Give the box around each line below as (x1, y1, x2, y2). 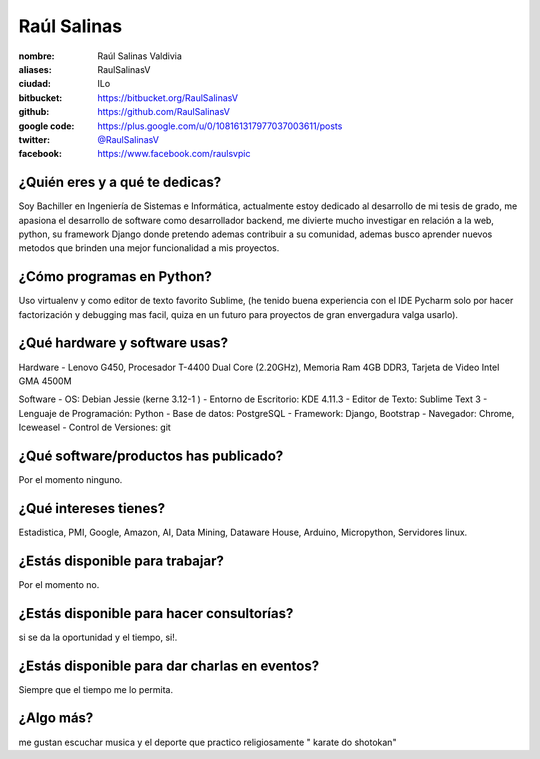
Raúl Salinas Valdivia (97, 50, 182, 62)
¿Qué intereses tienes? (18, 500, 165, 517)
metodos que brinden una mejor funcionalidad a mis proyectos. (18, 242, 280, 254)
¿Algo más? (18, 710, 94, 727)
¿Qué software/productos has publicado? (18, 447, 284, 464)
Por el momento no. (18, 578, 100, 590)
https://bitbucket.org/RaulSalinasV (97, 91, 239, 104)
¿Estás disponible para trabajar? (18, 552, 225, 569)
